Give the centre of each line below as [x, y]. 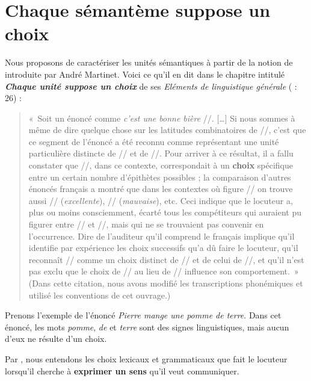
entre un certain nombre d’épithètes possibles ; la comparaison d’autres [160, 177]
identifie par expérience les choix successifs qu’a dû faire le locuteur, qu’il [163, 248]
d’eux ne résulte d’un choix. [56, 339]
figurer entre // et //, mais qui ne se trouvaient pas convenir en [146, 224]
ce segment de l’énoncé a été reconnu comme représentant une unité [154, 141]
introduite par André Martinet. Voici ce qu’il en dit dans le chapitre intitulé [145, 74]
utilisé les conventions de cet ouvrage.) [100, 295]
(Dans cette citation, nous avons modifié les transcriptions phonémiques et [166, 283]
